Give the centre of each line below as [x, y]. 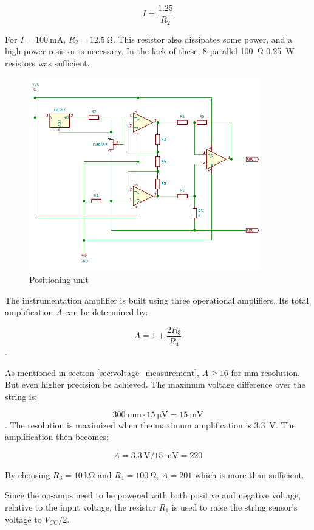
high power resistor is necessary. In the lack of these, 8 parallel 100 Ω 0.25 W [150, 51]
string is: [21, 396]
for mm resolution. [265, 372]
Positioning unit [59, 279]
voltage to [23, 519]
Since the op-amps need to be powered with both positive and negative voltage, [153, 495]
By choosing [28, 474]
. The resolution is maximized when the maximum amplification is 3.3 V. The [150, 424]
